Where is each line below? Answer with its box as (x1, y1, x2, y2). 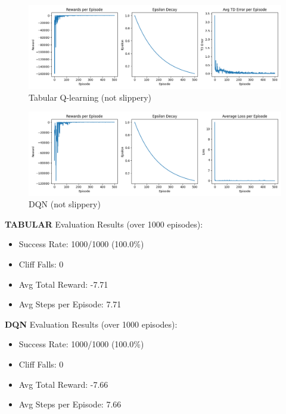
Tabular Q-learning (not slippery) (29, 91, 151, 103)
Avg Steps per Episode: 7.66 (18, 398, 122, 410)
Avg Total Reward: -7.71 (18, 278, 108, 290)
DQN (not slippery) (29, 198, 101, 210)
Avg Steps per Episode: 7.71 (18, 298, 122, 310)
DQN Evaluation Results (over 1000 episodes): (5, 317, 178, 330)
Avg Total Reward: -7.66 (18, 378, 108, 390)
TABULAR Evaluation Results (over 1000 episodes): (5, 217, 203, 230)
